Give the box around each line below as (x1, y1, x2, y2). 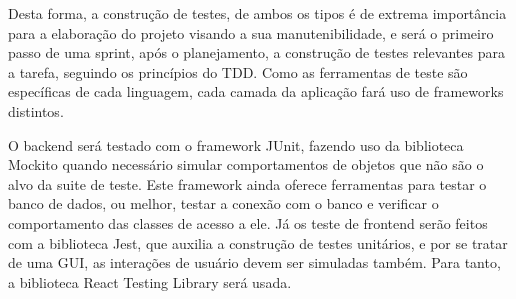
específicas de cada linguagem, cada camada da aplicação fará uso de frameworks (8, 81, 504, 102)
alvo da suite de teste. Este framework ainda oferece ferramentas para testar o (8, 173, 487, 194)
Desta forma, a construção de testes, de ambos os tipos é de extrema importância (8, 3, 507, 23)
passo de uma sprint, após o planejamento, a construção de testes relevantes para (8, 42, 505, 63)
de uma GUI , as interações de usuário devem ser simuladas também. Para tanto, (8, 252, 501, 273)
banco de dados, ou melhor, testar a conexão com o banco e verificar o (8, 193, 439, 214)
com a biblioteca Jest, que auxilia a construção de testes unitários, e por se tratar (8, 232, 508, 253)
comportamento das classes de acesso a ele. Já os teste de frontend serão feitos (8, 212, 488, 233)
